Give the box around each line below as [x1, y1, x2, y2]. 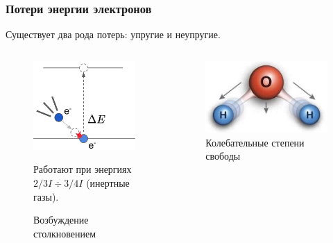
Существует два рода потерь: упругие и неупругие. [6, 27, 221, 42]
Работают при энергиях [33, 162, 132, 176]
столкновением [33, 226, 96, 240]
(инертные [86, 175, 130, 190]
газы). [33, 189, 59, 203]
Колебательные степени [205, 135, 305, 149]
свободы [205, 149, 241, 163]
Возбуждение [33, 212, 89, 227]
